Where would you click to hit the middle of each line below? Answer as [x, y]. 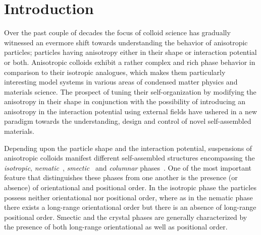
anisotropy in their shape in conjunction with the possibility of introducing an [125, 101]
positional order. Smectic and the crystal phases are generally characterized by [126, 217]
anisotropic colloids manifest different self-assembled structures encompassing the [129, 158]
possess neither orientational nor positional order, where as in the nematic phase [128, 197]
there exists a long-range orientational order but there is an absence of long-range [130, 207]
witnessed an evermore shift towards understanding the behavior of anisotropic [126, 42]
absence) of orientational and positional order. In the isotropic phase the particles [130, 187]
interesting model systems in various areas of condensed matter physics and [121, 82]
